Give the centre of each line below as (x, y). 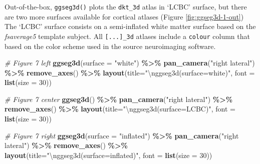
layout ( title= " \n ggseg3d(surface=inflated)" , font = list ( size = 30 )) (108, 155)
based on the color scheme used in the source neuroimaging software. (110, 46)
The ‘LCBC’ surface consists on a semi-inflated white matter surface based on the (130, 26)
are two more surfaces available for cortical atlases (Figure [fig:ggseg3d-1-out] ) (124, 16)
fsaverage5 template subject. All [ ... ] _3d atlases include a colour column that (127, 36)
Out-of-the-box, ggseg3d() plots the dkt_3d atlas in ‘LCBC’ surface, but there (126, 6)
